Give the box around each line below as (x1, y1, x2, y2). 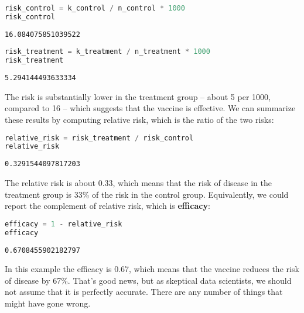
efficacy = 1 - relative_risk (5, 219, 122, 228)
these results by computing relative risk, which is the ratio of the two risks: (5, 113, 274, 125)
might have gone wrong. (5, 297, 91, 309)
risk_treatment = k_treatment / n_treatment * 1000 (5, 47, 210, 56)
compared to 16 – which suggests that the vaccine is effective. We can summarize (5, 102, 296, 114)
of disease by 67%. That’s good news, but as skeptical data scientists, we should (5, 274, 292, 286)
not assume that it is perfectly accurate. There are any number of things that (5, 286, 283, 298)
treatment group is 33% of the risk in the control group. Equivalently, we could (5, 188, 289, 200)
